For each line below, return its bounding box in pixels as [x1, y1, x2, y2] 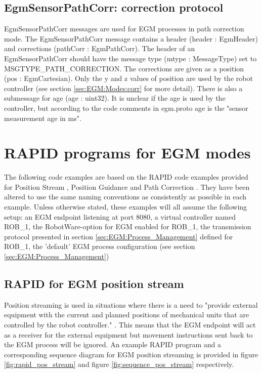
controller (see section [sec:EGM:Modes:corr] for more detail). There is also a [4, 82, 243, 93]
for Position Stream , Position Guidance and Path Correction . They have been [4, 181, 250, 192]
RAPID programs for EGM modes [4, 142, 251, 163]
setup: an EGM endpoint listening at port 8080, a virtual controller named [4, 211, 236, 222]
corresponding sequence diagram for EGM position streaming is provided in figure [4, 349, 258, 359]
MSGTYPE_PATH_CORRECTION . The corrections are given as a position [4, 63, 244, 73]
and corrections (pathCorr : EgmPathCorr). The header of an [4, 43, 195, 54]
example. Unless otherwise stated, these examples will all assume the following [4, 201, 247, 212]
